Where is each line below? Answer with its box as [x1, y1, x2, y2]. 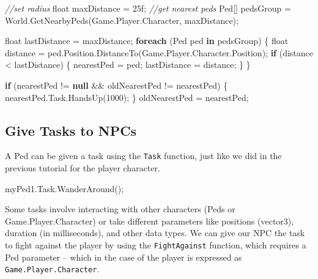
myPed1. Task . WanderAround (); [5, 182, 124, 195]
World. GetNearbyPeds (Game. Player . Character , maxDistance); [5, 13, 239, 26]
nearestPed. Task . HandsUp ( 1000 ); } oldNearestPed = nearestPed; [5, 91, 249, 103]
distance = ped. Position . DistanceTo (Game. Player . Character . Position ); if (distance [5, 46, 313, 59]
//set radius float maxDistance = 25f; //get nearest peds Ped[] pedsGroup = [5, 2, 291, 14]
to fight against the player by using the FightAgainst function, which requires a [5, 238, 306, 251]
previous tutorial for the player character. [5, 162, 160, 174]
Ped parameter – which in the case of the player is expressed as [5, 250, 242, 263]
